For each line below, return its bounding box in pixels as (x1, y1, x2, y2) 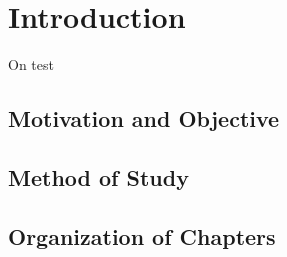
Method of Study (8, 161, 189, 192)
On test (8, 54, 54, 75)
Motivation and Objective (8, 103, 280, 134)
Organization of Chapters (8, 220, 276, 251)
